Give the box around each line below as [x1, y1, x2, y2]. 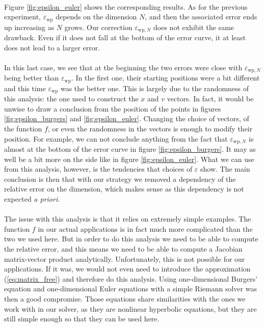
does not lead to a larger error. [4, 42, 100, 52]
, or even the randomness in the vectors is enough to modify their [47, 123, 253, 134]
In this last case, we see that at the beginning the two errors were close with [4, 62, 243, 72]
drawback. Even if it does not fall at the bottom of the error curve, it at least [4, 32, 246, 43]
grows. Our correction [64, 21, 132, 32]
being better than [4, 72, 59, 83]
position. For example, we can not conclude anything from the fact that [4, 133, 228, 144]
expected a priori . [4, 194, 60, 204]
